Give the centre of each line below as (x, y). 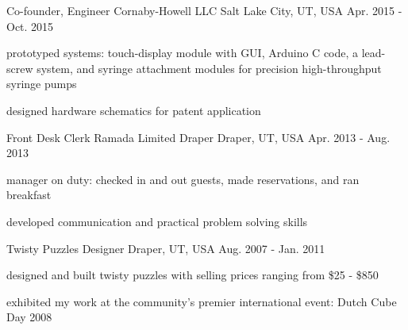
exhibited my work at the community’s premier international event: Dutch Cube (202, 301)
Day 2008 (29, 317)
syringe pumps (42, 84)
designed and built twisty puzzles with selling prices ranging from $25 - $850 (192, 275)
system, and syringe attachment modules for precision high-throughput (209, 68)
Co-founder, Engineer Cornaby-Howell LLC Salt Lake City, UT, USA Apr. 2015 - (204, 10)
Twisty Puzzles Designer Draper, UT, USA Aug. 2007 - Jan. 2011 (166, 248)
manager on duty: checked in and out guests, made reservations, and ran (183, 179)
